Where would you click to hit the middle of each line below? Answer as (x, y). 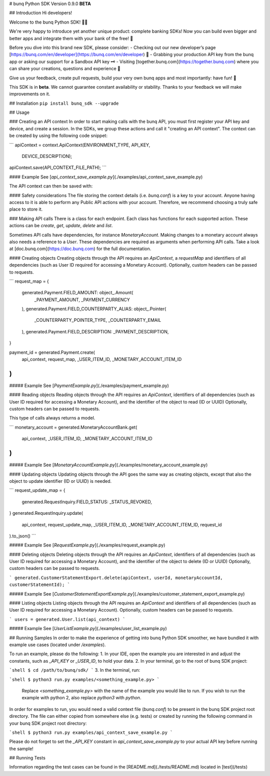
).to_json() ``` (22, 536)
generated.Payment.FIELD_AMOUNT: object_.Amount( (77, 293)
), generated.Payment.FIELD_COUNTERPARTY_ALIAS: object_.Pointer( (94, 309)
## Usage (19, 112)
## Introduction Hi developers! (41, 13)
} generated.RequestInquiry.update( (46, 513)
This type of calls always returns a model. (52, 418)
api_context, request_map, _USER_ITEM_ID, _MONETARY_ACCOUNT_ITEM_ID (102, 359)
